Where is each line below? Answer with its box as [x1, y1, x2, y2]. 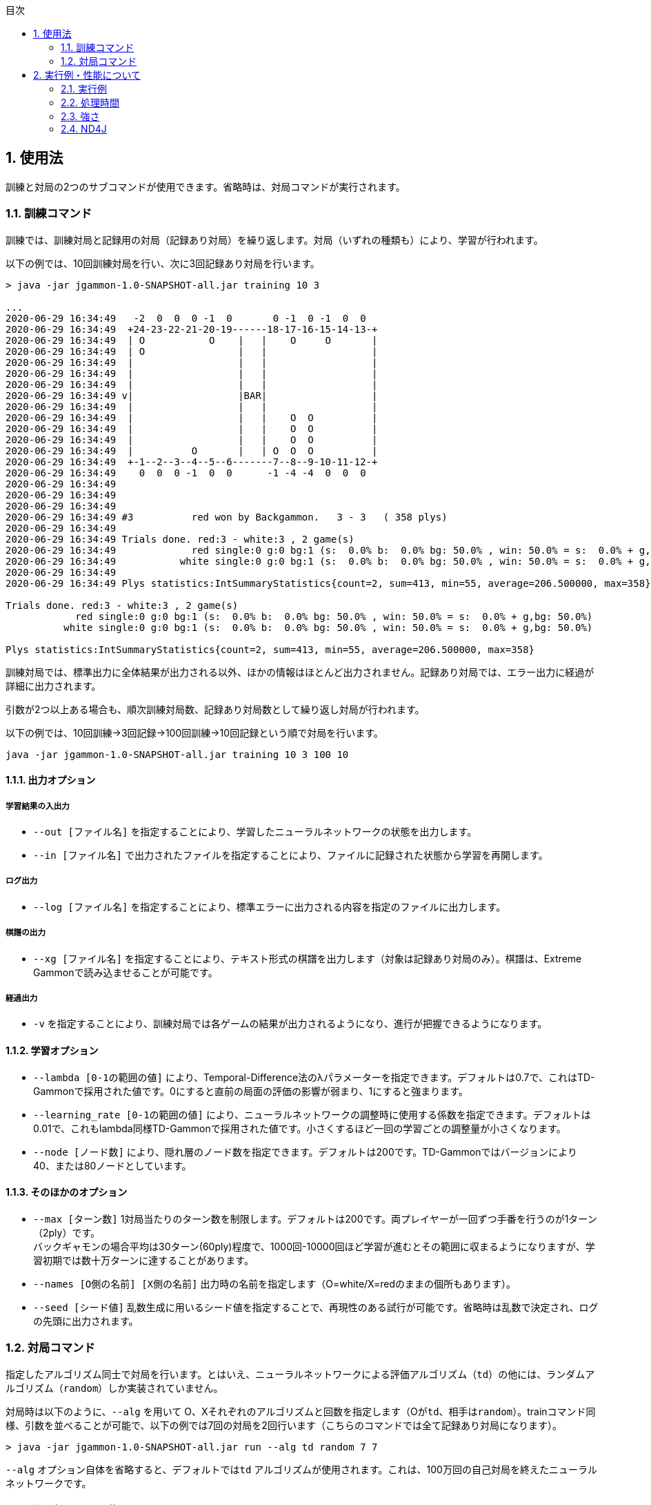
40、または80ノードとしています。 [33, 1159, 192, 1172]
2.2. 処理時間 [61, 97, 120, 108]
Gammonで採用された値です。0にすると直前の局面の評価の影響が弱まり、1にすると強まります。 [33, 1085, 468, 1097]
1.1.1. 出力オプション [6, 774, 96, 786]
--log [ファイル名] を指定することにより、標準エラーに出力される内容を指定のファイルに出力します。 [33, 900, 506, 913]
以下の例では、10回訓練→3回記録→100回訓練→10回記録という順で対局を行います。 [6, 726, 383, 739]
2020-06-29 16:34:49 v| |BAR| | [6, 389, 378, 401]
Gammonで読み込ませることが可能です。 [33, 966, 218, 978]
